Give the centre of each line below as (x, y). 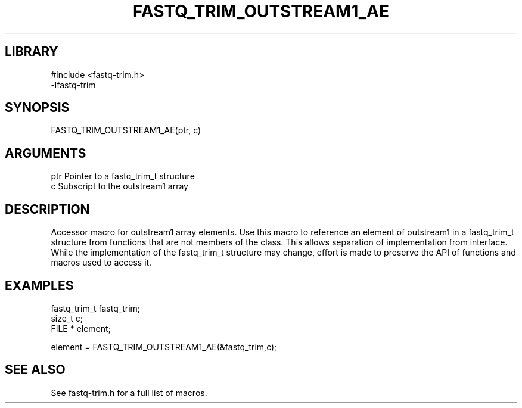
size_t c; (67, 318)
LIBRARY (32, 52)
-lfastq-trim (73, 85)
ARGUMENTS (46, 153)
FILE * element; (81, 328)
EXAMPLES (39, 285)
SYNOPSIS (37, 108)
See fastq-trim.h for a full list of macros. (129, 393)
